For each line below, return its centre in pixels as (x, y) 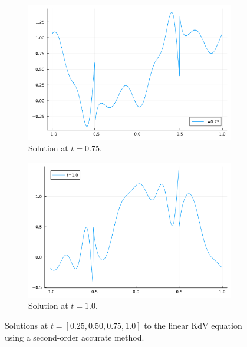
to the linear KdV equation (193, 325)
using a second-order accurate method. (75, 337)
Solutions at (27, 325)
